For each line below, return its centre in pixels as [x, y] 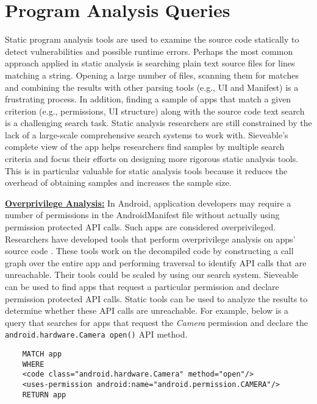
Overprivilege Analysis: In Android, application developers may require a [148, 203]
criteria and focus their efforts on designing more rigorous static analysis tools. [152, 159]
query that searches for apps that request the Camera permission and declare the [156, 322]
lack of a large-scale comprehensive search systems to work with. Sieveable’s [147, 134]
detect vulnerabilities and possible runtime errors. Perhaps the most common [149, 51]
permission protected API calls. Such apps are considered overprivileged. [141, 227]
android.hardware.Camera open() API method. [96, 334]
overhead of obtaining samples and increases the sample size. [118, 183]
